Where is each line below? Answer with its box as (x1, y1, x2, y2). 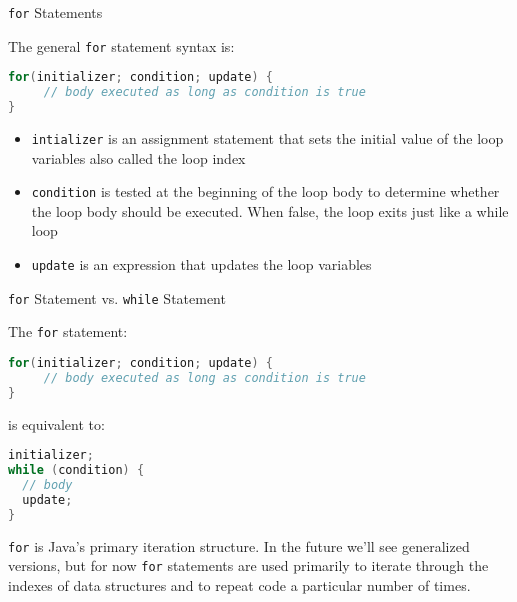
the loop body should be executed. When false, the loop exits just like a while (31, 200, 509, 221)
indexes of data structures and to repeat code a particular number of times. (8, 574, 471, 595)
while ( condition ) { (8, 463, 145, 478)
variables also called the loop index (31, 147, 246, 168)
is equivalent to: (8, 413, 105, 434)
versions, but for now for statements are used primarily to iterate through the (8, 555, 489, 576)
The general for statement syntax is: (8, 35, 235, 56)
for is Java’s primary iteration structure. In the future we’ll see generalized (8, 535, 470, 556)
